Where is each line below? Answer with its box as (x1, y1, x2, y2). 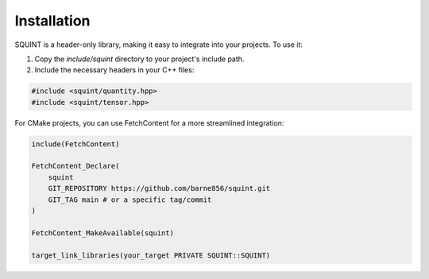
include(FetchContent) (31, 139, 120, 149)
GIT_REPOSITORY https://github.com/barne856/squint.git (48, 184, 271, 193)
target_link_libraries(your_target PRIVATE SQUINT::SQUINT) (31, 250, 271, 260)
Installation (14, 12, 91, 29)
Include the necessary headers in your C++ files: (34, 65, 195, 75)
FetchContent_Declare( (31, 161, 120, 171)
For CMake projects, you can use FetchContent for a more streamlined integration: (14, 118, 284, 127)
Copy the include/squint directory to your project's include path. (34, 54, 245, 64)
